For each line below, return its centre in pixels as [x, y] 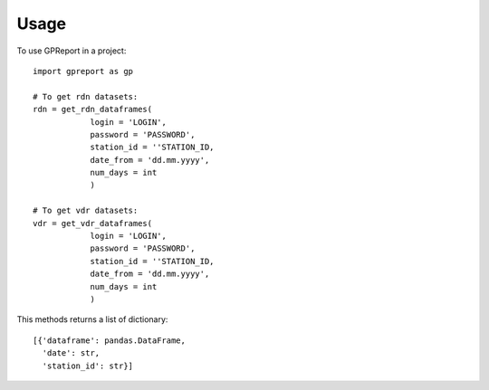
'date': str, [71, 353]
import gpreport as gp [83, 71]
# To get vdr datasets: [86, 211]
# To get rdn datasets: [86, 96]
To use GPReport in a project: [72, 51]
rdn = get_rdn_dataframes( [93, 109]
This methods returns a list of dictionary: [92, 319]
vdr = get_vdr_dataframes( [93, 223]
